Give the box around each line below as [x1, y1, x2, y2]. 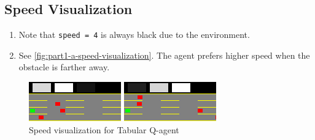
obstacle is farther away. [18, 61, 110, 73]
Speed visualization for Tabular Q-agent [29, 123, 179, 136]
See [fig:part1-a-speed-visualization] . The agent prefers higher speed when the [18, 48, 310, 61]
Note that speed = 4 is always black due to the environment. [18, 28, 250, 41]
